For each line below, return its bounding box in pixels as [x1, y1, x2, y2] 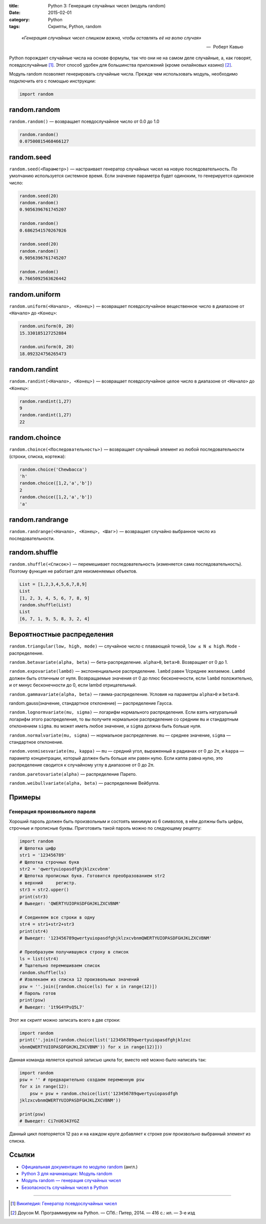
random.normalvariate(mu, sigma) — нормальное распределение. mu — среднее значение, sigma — [9, 732, 231, 738]
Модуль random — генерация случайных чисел [21, 1178, 121, 1184]
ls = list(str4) [19, 956, 59, 962]
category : [9, 16, 30, 22]
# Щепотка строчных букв [19, 859, 80, 865]
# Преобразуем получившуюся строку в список [19, 949, 129, 955]
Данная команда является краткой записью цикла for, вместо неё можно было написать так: [9, 1057, 207, 1063]
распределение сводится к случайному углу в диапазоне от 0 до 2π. [9, 762, 155, 768]
